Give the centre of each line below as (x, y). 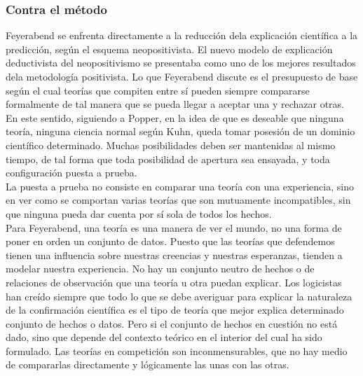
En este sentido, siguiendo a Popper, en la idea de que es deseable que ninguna (175, 117)
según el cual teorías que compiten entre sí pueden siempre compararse (158, 90)
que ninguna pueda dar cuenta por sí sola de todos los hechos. (139, 213)
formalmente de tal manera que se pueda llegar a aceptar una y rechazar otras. (175, 104)
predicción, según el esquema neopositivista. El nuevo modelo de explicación (169, 49)
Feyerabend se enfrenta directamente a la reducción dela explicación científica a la (182, 35)
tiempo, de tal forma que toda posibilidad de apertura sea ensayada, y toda (168, 159)
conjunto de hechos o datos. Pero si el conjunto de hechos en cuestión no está (172, 323)
